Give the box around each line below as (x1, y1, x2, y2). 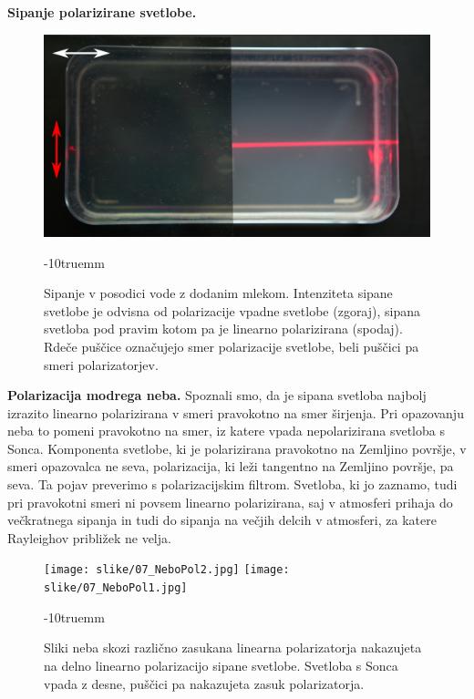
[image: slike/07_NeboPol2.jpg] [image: (44, 563, 290, 577)
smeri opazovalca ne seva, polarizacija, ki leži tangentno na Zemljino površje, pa (7, 457, 454, 476)
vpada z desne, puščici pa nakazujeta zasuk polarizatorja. (44, 673, 365, 693)
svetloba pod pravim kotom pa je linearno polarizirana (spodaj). (44, 319, 403, 338)
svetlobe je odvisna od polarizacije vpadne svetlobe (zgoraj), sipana (44, 301, 421, 320)
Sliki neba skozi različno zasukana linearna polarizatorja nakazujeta (44, 638, 422, 657)
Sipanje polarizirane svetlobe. (7, 3, 197, 21)
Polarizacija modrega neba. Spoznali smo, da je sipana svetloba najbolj (7, 385, 427, 405)
